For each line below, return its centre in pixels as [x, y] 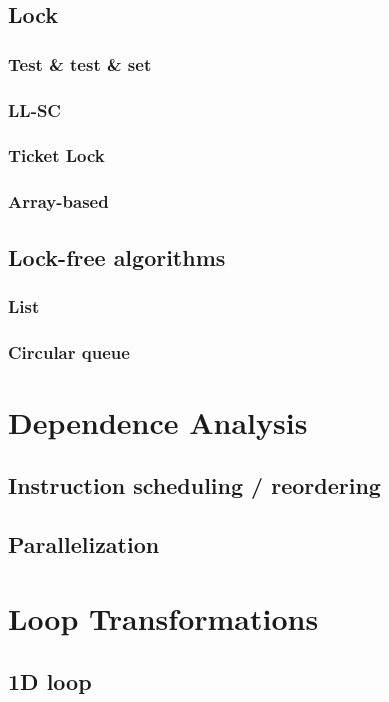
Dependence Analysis [158, 421]
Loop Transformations [163, 617]
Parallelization [84, 544]
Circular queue [69, 351]
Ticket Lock [56, 155]
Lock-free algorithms [117, 256]
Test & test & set [80, 63]
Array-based [58, 201]
